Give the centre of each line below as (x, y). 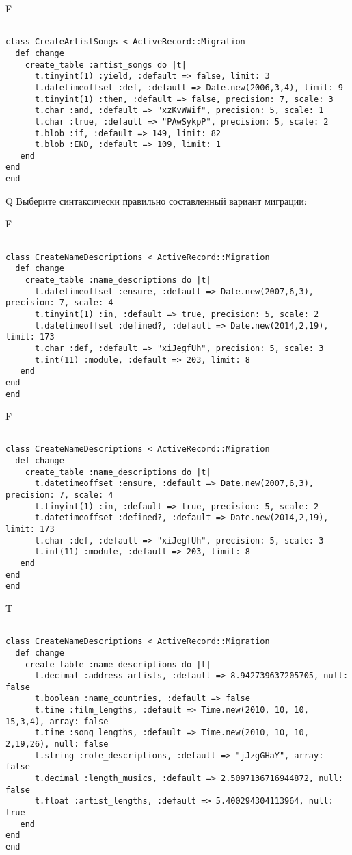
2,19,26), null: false (57, 744)
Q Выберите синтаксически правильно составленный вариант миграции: (156, 200)
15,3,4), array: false (57, 721)
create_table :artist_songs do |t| (106, 65)
